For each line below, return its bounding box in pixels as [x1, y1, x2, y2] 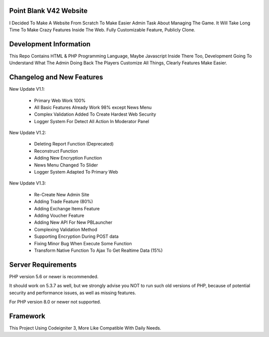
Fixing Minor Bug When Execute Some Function [34, 240, 132, 246]
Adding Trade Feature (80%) [34, 198, 93, 204]
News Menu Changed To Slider [34, 162, 98, 168]
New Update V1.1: [9, 86, 45, 92]
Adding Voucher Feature [34, 212, 85, 218]
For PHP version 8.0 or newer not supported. [9, 299, 102, 305]
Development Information [9, 40, 91, 48]
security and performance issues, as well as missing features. [9, 290, 136, 296]
